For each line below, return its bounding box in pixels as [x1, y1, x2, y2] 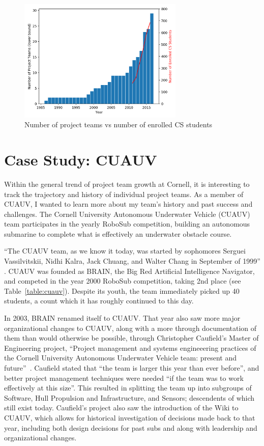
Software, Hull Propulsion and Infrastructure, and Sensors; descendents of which [4, 392, 255, 403]
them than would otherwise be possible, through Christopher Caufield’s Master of [4, 332, 259, 343]
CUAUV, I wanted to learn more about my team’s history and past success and [4, 199, 253, 209]
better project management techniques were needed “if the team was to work [4, 372, 244, 383]
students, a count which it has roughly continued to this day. [4, 295, 194, 306]
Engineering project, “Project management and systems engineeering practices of [4, 342, 256, 353]
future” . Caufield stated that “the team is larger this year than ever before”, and [4, 363, 259, 373]
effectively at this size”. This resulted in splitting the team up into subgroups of [4, 382, 252, 393]
